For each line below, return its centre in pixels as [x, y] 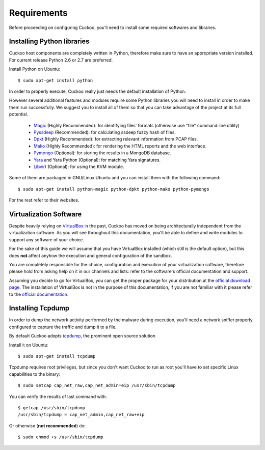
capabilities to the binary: [35, 374]
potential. [19, 114]
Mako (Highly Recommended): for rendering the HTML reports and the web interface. [120, 146]
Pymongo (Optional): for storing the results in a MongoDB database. [102, 153]
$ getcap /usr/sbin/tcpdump [52, 408]
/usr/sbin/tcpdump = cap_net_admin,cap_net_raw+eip [81, 415]
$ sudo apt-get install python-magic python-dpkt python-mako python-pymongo [114, 189]
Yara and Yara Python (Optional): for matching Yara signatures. [97, 160]
